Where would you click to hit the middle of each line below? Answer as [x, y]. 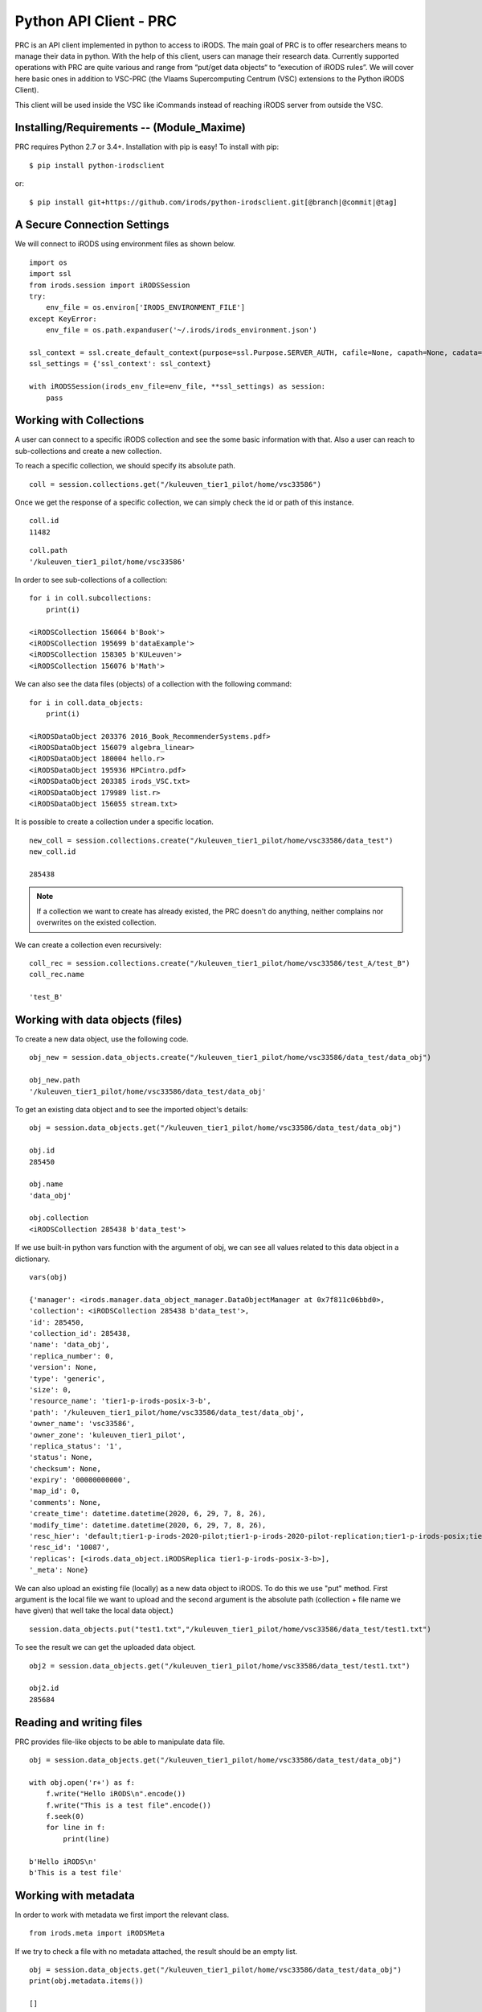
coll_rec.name [57, 975]
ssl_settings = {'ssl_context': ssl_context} [120, 364]
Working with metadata [75, 1895]
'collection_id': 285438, [80, 1333]
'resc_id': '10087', [69, 1548]
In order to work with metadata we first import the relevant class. [122, 1915]
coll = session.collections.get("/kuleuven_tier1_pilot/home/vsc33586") [175, 484]
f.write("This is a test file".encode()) [129, 1805]
